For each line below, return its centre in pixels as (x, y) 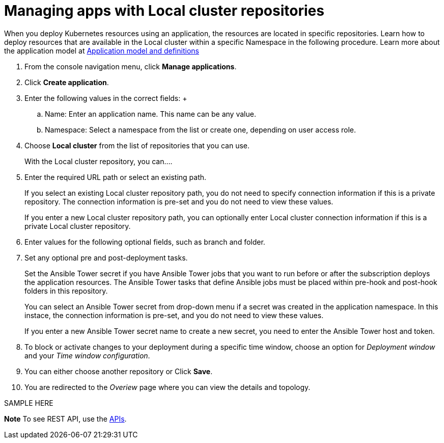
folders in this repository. (66, 291)
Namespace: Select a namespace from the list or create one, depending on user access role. (201, 129)
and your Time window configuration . (87, 355)
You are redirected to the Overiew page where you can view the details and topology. (168, 387)
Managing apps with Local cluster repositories (164, 11)
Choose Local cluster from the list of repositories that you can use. (137, 145)
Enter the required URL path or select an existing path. (116, 177)
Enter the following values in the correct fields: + (106, 98)
